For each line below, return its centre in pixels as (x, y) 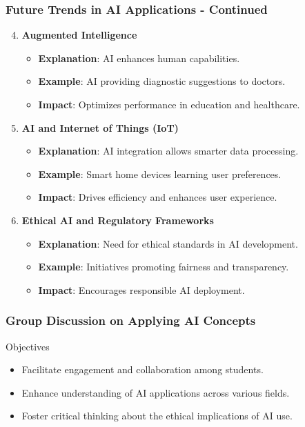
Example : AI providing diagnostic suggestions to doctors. (162, 81)
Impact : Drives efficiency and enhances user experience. (158, 197)
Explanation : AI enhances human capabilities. (139, 58)
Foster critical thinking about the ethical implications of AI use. (157, 416)
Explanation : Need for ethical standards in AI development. (168, 243)
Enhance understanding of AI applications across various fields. (156, 392)
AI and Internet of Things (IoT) (100, 127)
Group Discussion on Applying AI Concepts (131, 320)
